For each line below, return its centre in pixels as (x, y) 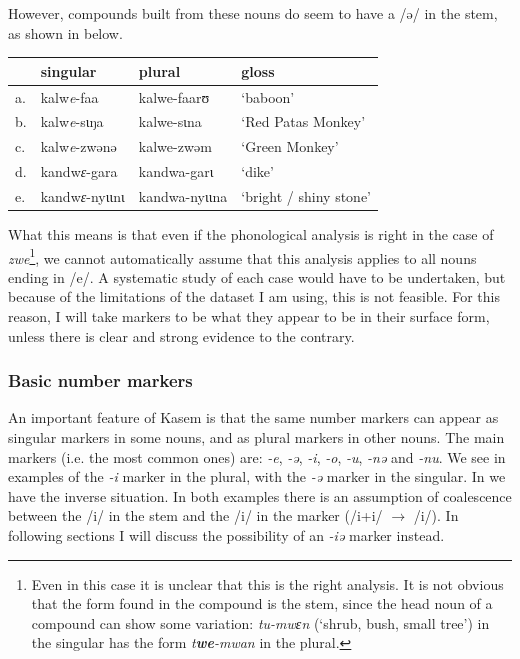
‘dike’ (257, 171)
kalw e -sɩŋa (72, 121)
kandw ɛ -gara (79, 171)
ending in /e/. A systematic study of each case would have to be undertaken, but (257, 276)
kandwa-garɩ (176, 171)
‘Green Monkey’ (290, 146)
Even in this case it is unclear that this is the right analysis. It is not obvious (267, 583)
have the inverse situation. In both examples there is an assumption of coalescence (260, 495)
